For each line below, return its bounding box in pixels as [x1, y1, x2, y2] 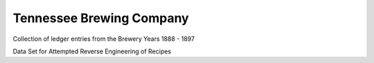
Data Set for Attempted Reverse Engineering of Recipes [12, 47, 172, 55]
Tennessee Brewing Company [12, 10, 190, 26]
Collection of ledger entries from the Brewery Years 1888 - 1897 [12, 35, 195, 43]
